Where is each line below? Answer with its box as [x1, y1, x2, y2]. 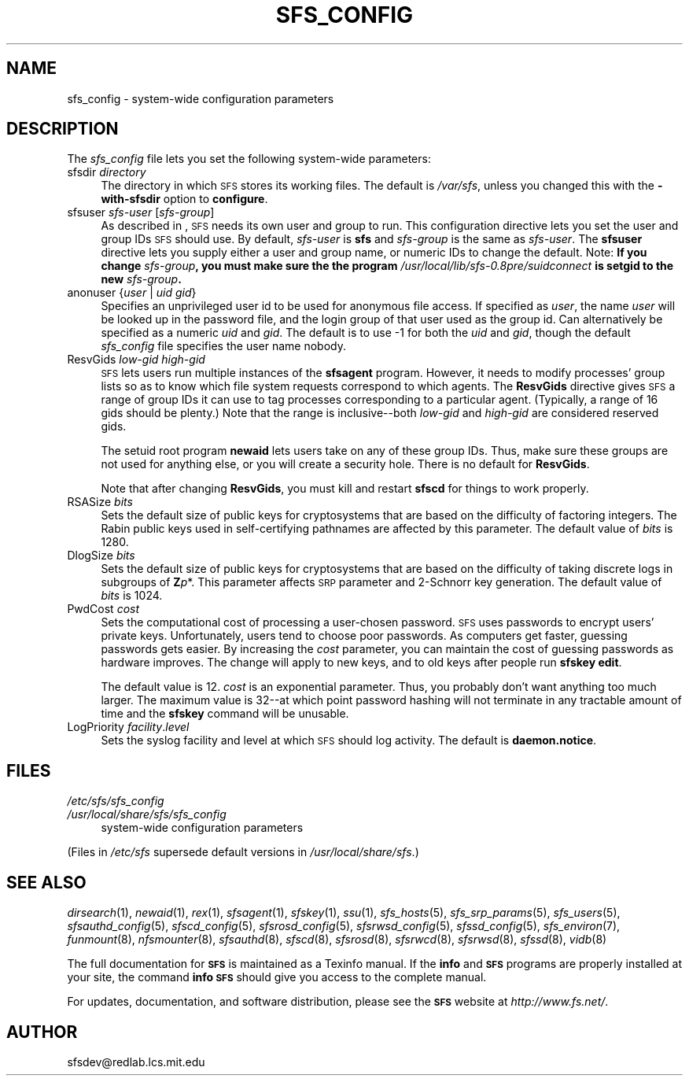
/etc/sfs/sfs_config [67, 794, 164, 808]
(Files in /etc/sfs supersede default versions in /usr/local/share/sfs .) [67, 845, 419, 859]
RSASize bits [67, 495, 133, 509]
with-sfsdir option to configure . [101, 192, 268, 206]
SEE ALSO [6, 872, 87, 892]
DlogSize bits [67, 548, 135, 563]
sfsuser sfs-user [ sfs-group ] [67, 205, 215, 220]
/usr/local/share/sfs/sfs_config [67, 807, 227, 822]
